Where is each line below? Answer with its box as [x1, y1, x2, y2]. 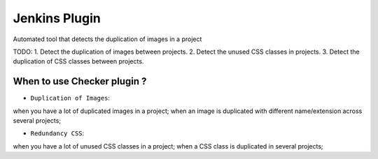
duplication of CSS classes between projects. [13, 57, 144, 66]
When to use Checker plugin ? [13, 75, 147, 87]
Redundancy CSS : [30, 129, 85, 137]
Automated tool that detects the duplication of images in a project [13, 35, 202, 43]
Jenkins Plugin [13, 10, 101, 26]
